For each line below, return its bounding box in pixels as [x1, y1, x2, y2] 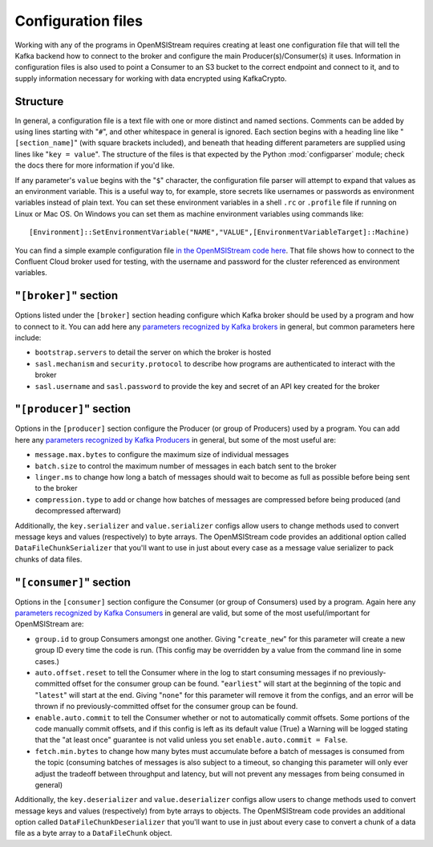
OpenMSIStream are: [14, 619, 84, 629]
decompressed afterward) [34, 506, 122, 516]
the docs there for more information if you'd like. [14, 160, 176, 170]
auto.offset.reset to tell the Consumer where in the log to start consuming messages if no [34, 668, 348, 678]
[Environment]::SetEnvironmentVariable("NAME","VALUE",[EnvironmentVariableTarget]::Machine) [29, 228, 410, 237]
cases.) [34, 656, 60, 666]
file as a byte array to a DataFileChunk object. [14, 829, 172, 838]
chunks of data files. [14, 554, 83, 564]
